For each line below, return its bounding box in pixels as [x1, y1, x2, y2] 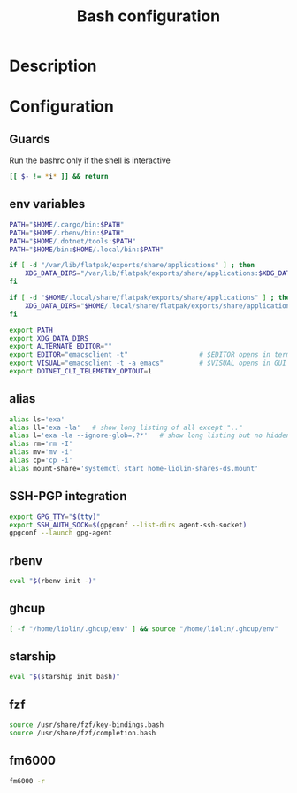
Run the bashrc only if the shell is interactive [9, 155, 171, 166]
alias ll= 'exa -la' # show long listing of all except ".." [9, 423, 243, 432]
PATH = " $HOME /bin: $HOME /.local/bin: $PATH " [9, 245, 164, 254]
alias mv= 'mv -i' [9, 448, 73, 457]
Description [9, 56, 97, 76]
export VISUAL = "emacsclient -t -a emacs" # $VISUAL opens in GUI [9, 358, 287, 368]
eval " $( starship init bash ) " [9, 673, 121, 681]
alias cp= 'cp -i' [9, 456, 73, 466]
